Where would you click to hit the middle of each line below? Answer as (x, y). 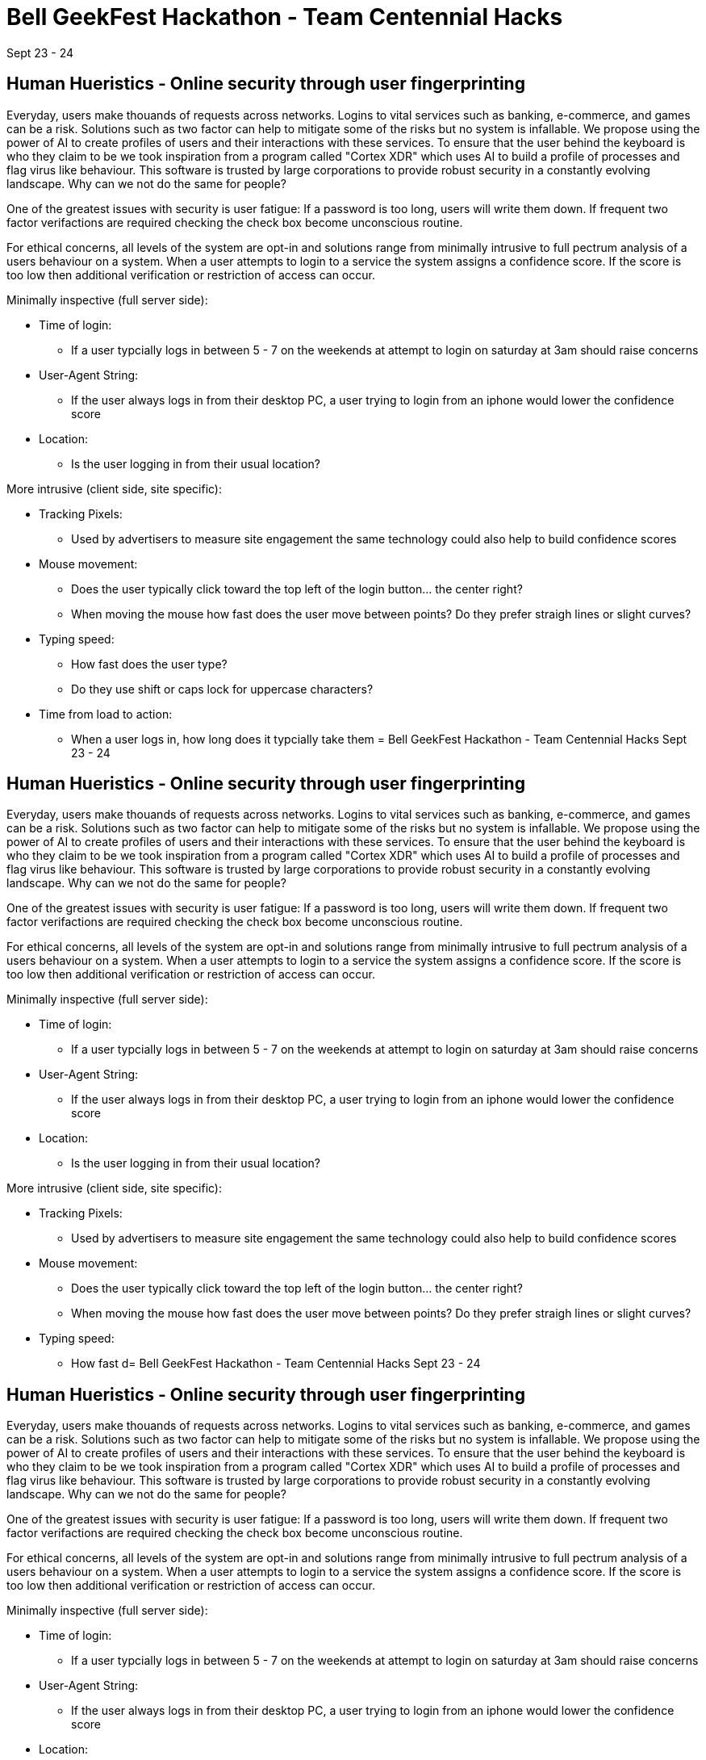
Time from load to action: (106, 714)
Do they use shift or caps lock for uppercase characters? (222, 689)
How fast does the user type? (149, 664)
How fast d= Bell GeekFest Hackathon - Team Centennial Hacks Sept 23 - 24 (276, 1364)
